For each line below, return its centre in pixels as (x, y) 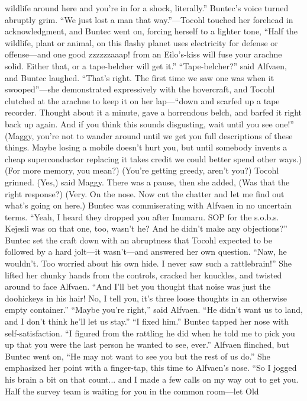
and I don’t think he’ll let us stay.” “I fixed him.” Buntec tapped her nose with (147, 321)
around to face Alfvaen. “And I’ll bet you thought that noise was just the (138, 286)
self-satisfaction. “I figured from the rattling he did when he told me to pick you (150, 333)
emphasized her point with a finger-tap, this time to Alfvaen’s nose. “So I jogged (151, 368)
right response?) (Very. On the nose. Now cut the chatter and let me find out (145, 193)
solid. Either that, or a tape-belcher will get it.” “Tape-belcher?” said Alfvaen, (146, 65)
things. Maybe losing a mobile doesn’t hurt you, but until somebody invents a (146, 147)
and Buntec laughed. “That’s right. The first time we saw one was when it (140, 77)
